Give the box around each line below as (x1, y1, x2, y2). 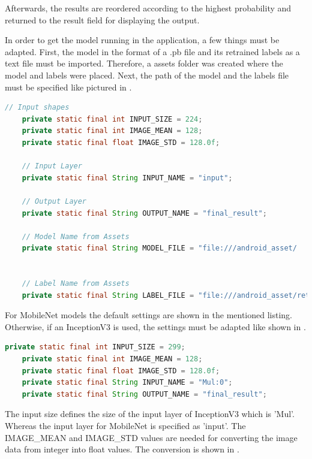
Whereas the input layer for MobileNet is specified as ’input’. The (5, 419, 246, 431)
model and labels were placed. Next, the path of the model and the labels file (5, 68, 289, 81)
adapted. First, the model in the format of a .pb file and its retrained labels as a (5, 45, 300, 58)
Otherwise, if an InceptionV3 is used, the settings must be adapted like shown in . (5, 320, 306, 333)
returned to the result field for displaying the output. (5, 13, 200, 26)
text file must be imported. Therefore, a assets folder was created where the (5, 57, 283, 70)
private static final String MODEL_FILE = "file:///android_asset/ (22, 244, 297, 253)
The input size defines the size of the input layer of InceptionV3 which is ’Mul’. (5, 407, 295, 420)
